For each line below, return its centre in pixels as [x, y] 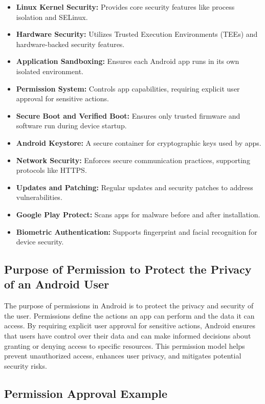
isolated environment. [50, 71]
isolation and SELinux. [52, 17]
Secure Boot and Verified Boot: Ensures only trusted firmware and [128, 115]
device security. [40, 242]
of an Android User [57, 284]
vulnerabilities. [39, 197]
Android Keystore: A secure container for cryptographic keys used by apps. [139, 142]
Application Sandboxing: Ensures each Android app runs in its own [128, 61]
